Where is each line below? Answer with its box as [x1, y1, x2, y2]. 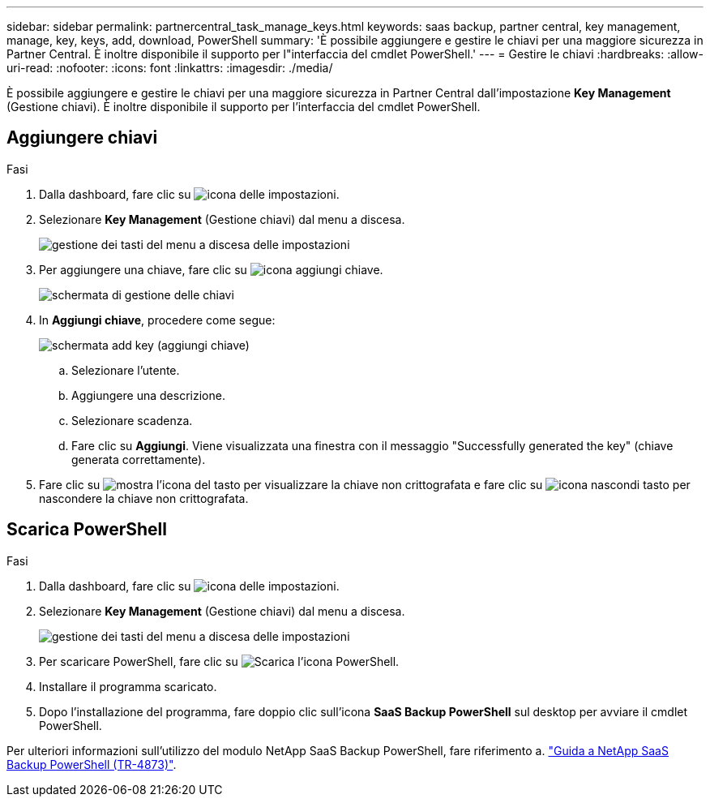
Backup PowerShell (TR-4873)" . [6, 757, 177, 771]
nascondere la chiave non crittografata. [39, 491, 249, 505]
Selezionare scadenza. [71, 413, 193, 427]
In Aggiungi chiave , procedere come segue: [39, 312, 276, 327]
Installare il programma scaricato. [39, 679, 217, 693]
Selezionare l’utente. [71, 363, 180, 377]
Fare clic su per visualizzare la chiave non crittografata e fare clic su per [39, 477, 691, 492]
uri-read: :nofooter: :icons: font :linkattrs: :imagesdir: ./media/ [6, 61, 333, 75]
